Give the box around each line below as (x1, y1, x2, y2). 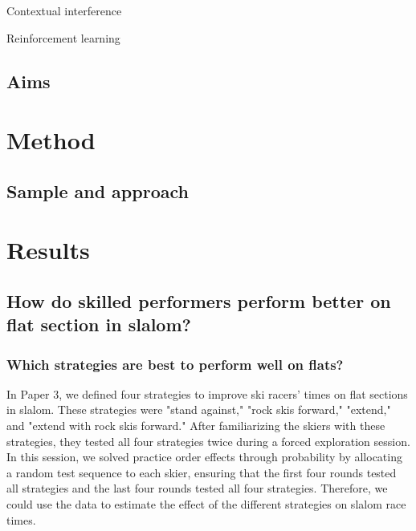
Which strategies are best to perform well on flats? (6, 354, 344, 374)
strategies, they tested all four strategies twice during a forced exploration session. (6, 432, 410, 449)
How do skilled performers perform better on (6, 288, 391, 313)
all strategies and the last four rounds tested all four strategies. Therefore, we (6, 480, 388, 497)
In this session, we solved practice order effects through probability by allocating (6, 448, 402, 465)
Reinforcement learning (6, 29, 120, 46)
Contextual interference (6, 2, 122, 18)
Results (6, 233, 90, 266)
